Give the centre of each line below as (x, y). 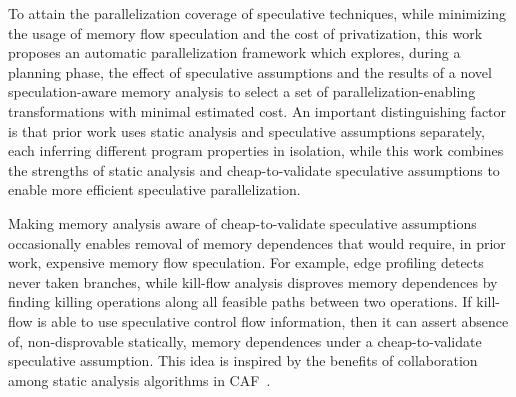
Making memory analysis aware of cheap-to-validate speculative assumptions (242, 222)
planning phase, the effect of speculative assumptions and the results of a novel (250, 71)
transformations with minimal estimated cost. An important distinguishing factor (257, 110)
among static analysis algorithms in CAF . (139, 379)
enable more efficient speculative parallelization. (154, 189)
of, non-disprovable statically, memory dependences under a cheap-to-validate (245, 340)
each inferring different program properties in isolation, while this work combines (256, 150)
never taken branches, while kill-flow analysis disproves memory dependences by (253, 281)
